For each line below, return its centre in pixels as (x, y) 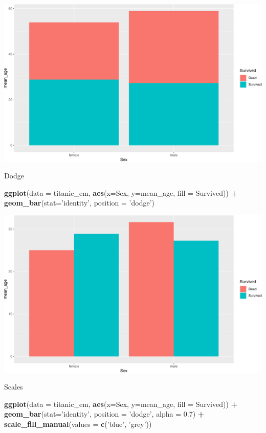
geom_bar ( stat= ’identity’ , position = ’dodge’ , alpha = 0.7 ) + (104, 414)
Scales (14, 387)
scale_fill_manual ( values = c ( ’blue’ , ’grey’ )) (78, 424)
